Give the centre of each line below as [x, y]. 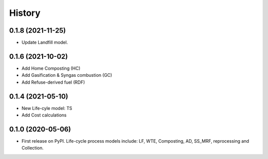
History [25, 13]
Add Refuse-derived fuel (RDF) [53, 82]
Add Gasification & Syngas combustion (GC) [67, 75]
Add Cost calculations [44, 115]
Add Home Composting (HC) [51, 68]
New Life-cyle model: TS [47, 108]
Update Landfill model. [45, 43]
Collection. [33, 148]
